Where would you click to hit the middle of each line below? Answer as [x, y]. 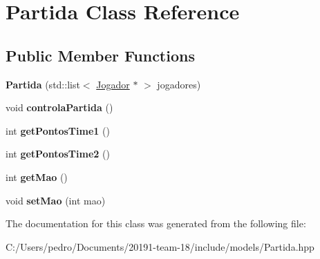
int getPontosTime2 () [58, 154]
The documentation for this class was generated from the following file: [156, 223]
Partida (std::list [43, 84]
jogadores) [179, 84]
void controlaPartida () [59, 107]
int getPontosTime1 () [58, 130]
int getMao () [37, 176]
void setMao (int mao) [56, 200]
